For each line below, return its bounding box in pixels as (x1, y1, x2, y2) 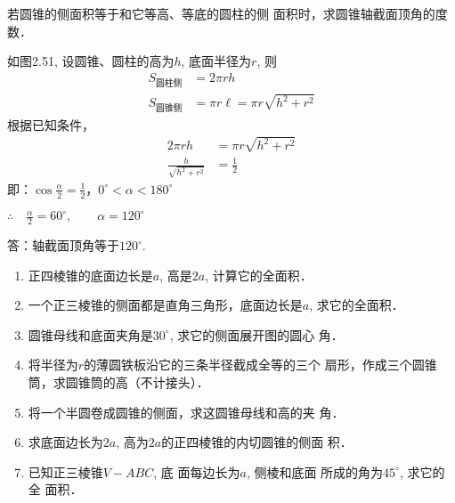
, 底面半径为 (181, 52, 252, 70)
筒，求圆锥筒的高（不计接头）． (28, 373, 209, 392)
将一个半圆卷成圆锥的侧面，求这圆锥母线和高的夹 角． (28, 402, 345, 421)
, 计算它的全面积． (205, 265, 313, 284)
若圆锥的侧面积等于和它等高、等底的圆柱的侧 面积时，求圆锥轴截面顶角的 (7, 4, 435, 22)
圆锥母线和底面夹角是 (28, 325, 153, 344)
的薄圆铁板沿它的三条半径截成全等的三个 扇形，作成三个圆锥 (84, 355, 437, 374)
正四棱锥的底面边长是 (28, 265, 153, 284)
